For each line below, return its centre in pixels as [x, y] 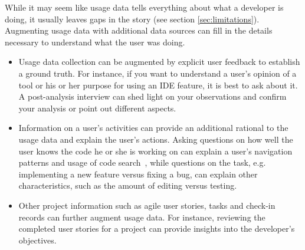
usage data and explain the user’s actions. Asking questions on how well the [156, 139]
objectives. [37, 240]
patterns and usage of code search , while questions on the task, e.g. [142, 162]
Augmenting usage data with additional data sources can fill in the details [139, 30]
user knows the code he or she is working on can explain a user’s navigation [155, 151]
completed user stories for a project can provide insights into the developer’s [157, 228]
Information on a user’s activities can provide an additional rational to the [153, 128]
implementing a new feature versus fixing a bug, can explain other [138, 174]
